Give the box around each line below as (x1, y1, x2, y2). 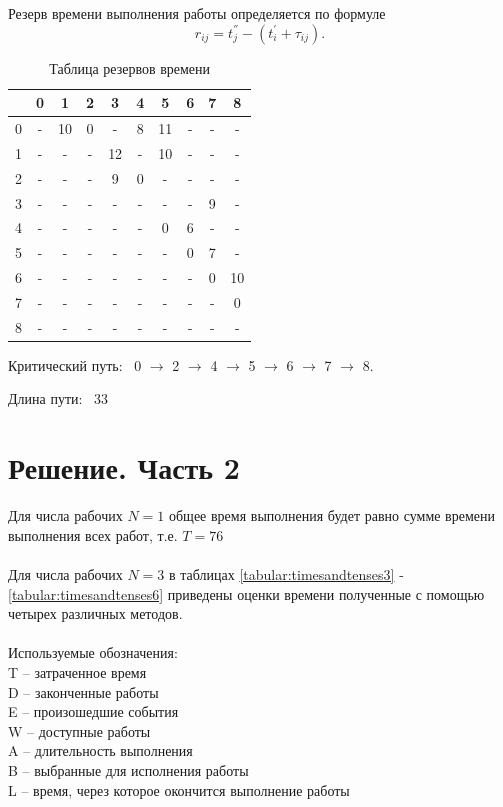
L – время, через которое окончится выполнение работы (8, 779, 350, 800)
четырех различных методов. (8, 603, 183, 624)
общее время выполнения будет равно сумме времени (168, 505, 495, 526)
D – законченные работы (8, 681, 159, 702)
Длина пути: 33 (8, 388, 109, 409)
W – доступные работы (8, 720, 151, 741)
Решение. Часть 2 (8, 447, 240, 488)
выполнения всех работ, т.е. (8, 524, 178, 545)
